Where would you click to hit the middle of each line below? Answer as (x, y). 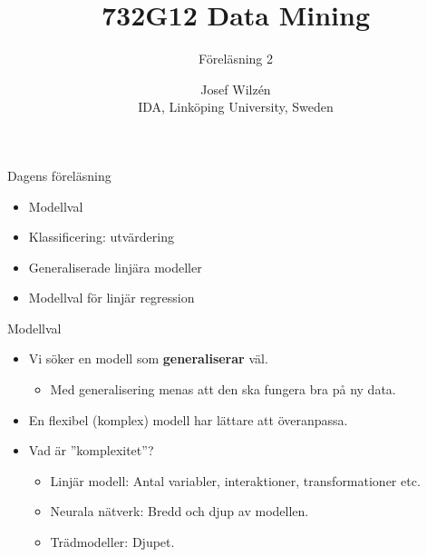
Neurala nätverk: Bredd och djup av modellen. (180, 511)
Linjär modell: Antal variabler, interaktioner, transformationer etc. (235, 480)
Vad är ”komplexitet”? (91, 450)
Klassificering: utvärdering (101, 237)
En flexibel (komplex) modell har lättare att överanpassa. (188, 419)
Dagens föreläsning (59, 175)
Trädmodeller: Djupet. (112, 542)
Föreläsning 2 (236, 59)
